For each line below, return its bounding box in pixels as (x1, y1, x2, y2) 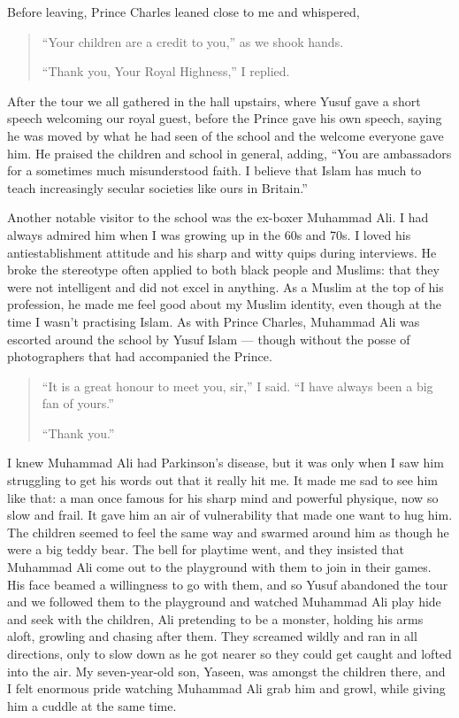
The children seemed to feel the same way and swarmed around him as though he (7, 522, 449, 541)
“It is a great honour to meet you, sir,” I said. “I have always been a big (42, 376, 433, 395)
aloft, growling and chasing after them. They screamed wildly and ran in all (7, 627, 417, 645)
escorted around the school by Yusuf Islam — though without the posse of (7, 329, 410, 348)
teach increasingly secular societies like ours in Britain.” (7, 178, 308, 197)
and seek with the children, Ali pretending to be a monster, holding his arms (7, 609, 424, 628)
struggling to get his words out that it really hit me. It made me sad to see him (7, 471, 438, 490)
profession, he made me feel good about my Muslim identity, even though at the (7, 295, 442, 313)
